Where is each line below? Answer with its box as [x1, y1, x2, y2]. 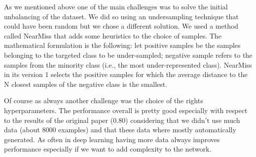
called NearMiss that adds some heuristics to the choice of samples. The [4, 30, 221, 40]
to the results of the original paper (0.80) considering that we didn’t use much [4, 115, 240, 125]
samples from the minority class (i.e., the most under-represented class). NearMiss [4, 59, 252, 70]
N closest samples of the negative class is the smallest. [4, 78, 168, 89]
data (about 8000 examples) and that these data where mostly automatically [4, 124, 236, 135]
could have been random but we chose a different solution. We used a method [4, 21, 239, 31]
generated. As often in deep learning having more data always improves [4, 134, 220, 144]
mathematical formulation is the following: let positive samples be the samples [4, 40, 241, 50]
